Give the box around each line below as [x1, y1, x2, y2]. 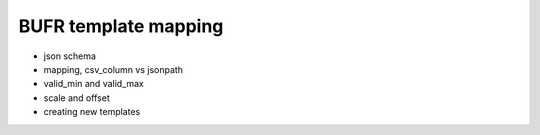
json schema [43, 50, 97, 62]
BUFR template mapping [18, 15, 224, 37]
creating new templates [43, 106, 141, 118]
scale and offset [43, 91, 110, 104]
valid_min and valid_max [43, 78, 145, 90]
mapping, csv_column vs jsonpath [43, 63, 184, 75]
